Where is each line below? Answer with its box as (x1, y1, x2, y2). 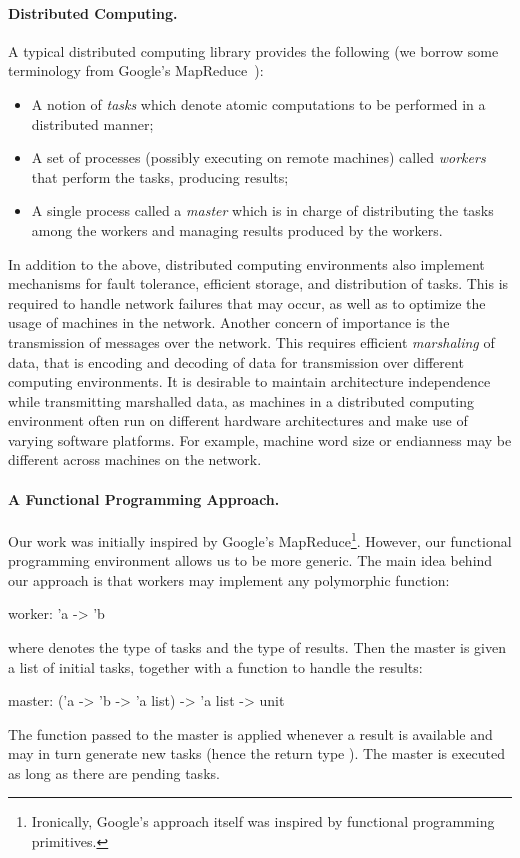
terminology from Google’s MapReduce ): (8, 60, 264, 81)
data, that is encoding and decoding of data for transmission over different (8, 351, 464, 372)
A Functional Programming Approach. (8, 488, 280, 509)
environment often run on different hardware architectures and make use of (8, 410, 468, 431)
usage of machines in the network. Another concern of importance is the (8, 312, 450, 333)
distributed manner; (31, 113, 154, 134)
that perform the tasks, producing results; (31, 166, 289, 187)
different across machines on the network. (8, 449, 262, 470)
